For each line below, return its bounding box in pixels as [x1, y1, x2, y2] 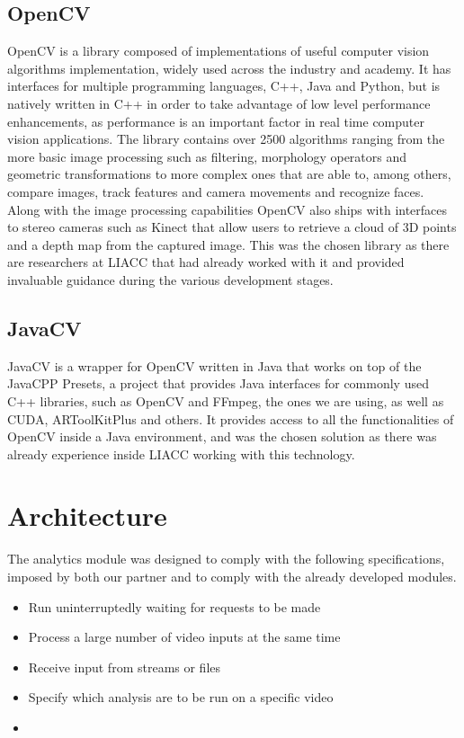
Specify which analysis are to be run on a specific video [28, 688, 334, 707]
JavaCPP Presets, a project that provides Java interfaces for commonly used [7, 374, 429, 393]
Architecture [7, 497, 167, 534]
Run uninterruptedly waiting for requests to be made [28, 597, 321, 616]
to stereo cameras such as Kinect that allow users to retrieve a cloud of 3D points [7, 218, 457, 236]
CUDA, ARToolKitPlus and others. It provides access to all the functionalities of [7, 409, 454, 428]
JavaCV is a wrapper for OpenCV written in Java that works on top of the [7, 356, 422, 375]
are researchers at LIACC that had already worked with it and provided [7, 253, 405, 271]
